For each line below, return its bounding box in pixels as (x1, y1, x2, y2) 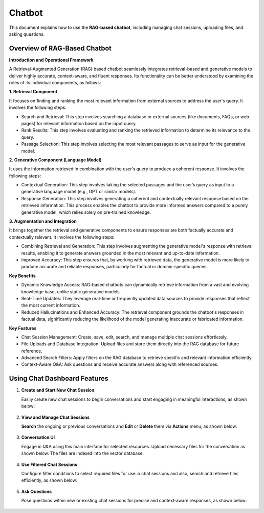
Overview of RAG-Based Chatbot (9, 44, 112, 52)
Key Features (9, 325, 37, 331)
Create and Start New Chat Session (21, 387, 95, 393)
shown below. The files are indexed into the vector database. (21, 450, 144, 456)
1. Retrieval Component (9, 89, 58, 95)
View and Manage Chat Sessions (21, 414, 90, 420)
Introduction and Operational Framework (9, 57, 94, 63)
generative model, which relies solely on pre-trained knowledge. (21, 209, 151, 215)
